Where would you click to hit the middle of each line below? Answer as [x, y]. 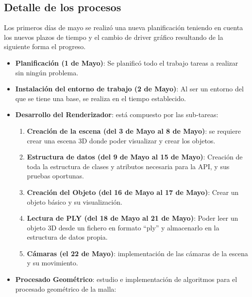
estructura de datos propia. [67, 237]
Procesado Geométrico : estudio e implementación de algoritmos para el [126, 279]
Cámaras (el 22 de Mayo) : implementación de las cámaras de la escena [137, 253]
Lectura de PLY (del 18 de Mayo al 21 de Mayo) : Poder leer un [133, 218]
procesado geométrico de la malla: [66, 288]
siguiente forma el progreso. [45, 46]
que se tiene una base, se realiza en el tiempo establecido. [101, 98]
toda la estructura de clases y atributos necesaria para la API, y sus [128, 166]
